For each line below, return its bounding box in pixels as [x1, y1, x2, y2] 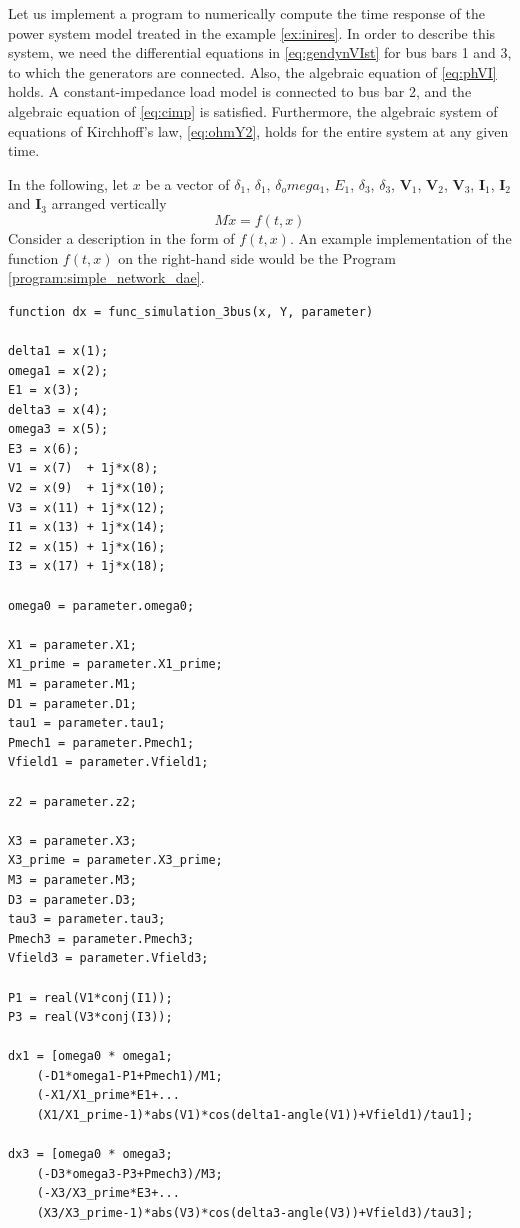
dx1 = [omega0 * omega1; [8, 1049, 173, 1064]
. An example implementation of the [289, 227, 512, 248]
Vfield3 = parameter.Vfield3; [8, 951, 209, 966]
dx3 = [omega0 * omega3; [8, 1147, 173, 1162]
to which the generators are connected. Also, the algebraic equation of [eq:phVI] [8, 61, 497, 82]
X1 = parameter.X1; [8, 637, 137, 652]
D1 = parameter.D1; [8, 696, 137, 711]
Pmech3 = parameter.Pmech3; [8, 931, 195, 946]
